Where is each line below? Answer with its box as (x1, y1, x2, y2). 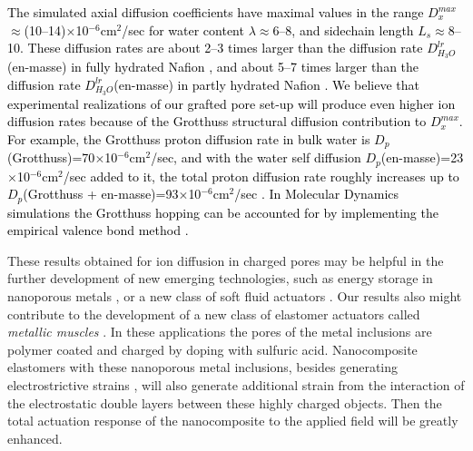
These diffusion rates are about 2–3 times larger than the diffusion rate (27, 38, 423, 57)
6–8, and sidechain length (272, 20, 414, 39)
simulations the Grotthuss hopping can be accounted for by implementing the (7, 202, 439, 221)
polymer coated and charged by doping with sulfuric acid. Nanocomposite (7, 339, 418, 358)
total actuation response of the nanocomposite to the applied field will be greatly (7, 411, 458, 430)
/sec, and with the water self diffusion (151, 148, 361, 167)
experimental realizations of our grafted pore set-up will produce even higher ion (7, 93, 456, 113)
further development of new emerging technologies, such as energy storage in (7, 269, 433, 288)
